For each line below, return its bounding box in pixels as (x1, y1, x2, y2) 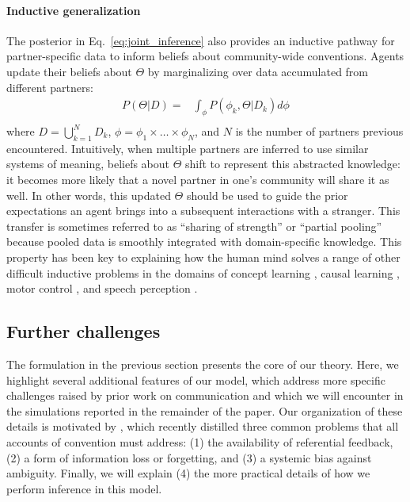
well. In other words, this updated (6, 186, 171, 203)
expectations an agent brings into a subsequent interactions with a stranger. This (6, 202, 401, 219)
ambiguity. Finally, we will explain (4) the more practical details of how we (6, 465, 370, 481)
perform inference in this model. (6, 480, 162, 496)
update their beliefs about (6, 63, 132, 79)
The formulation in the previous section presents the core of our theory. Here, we (6, 355, 399, 372)
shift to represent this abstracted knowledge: (185, 155, 401, 172)
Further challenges (6, 319, 161, 343)
